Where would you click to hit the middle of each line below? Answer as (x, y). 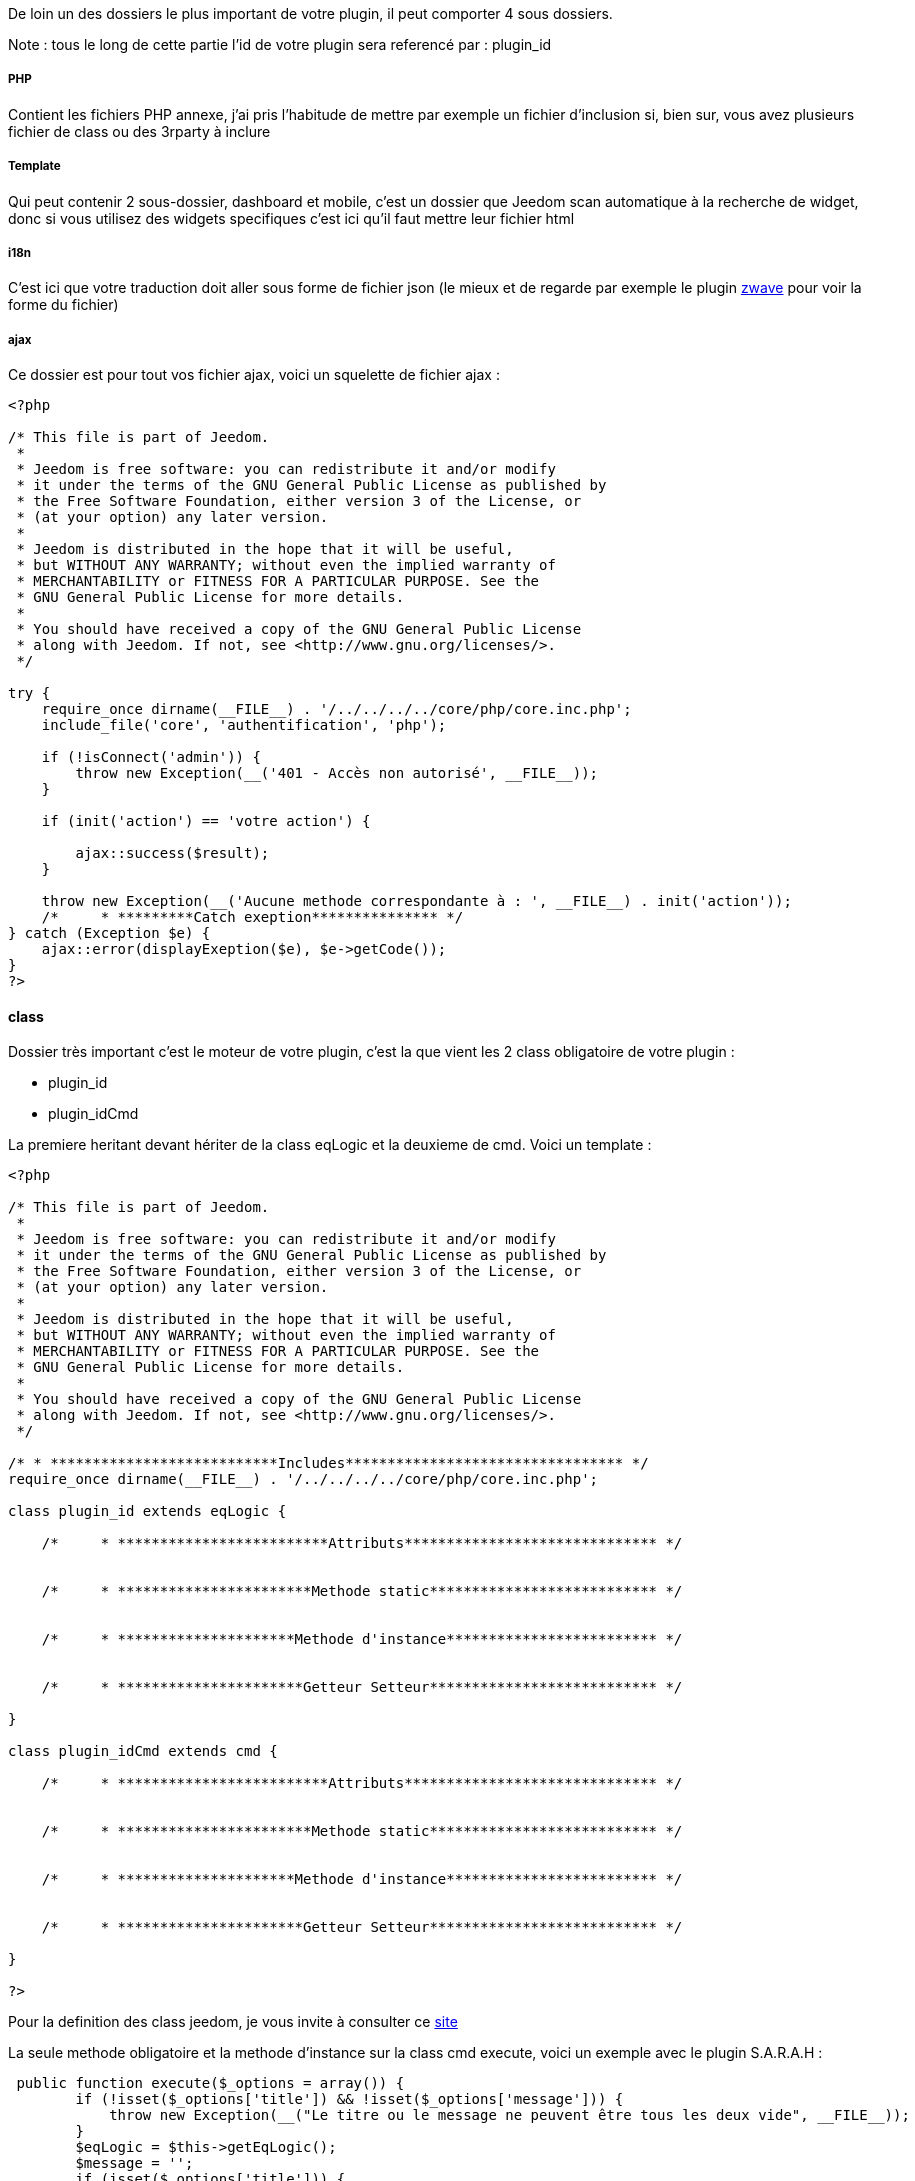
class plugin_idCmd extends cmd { (143, 1751)
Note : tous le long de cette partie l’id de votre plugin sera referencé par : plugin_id (280, 44)
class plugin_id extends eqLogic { (147, 1511)
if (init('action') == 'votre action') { (206, 821)
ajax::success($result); (172, 853)
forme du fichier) (63, 305)
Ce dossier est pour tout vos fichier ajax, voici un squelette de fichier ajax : (254, 375)
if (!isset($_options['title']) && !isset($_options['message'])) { (349, 2099)
